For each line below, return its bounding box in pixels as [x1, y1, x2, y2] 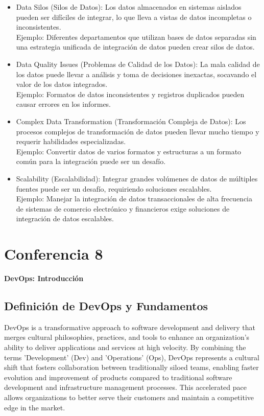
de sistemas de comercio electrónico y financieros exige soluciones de [16, 203, 230, 214]
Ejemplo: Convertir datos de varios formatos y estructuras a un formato [16, 146, 242, 156]
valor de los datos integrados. [16, 79, 108, 89]
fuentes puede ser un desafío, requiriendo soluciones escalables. [16, 183, 212, 194]
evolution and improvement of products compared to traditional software [4, 372, 232, 382]
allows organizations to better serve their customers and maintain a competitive [4, 391, 254, 402]
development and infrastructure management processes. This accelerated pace [4, 382, 247, 392]
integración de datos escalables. [16, 213, 114, 224]
